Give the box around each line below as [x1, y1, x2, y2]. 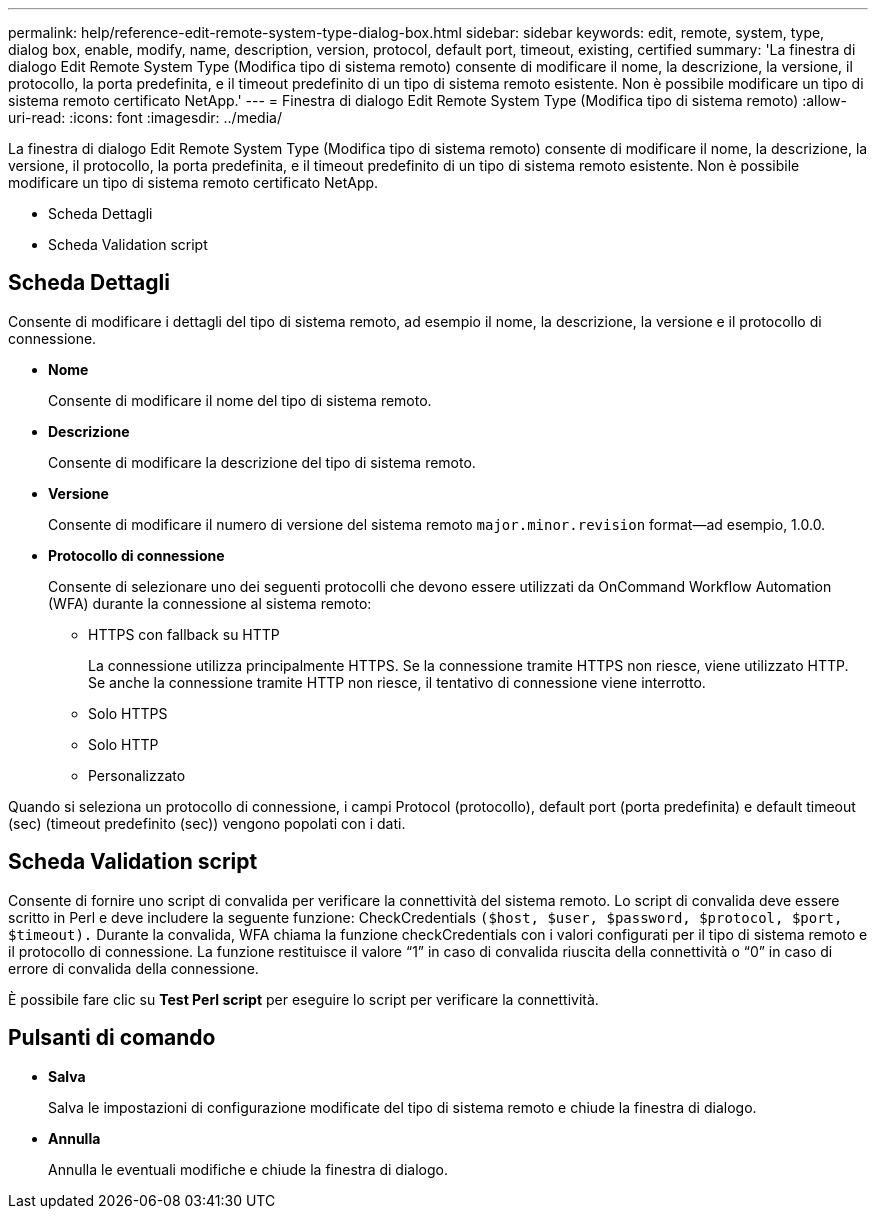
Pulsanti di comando [8, 1025, 216, 1051]
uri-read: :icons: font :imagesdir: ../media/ [8, 109, 282, 126]
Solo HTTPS [88, 704, 168, 722]
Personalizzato [88, 766, 186, 784]
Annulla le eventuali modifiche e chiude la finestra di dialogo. [48, 1160, 448, 1178]
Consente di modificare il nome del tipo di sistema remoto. [48, 391, 432, 409]
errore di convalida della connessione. [8, 959, 259, 977]
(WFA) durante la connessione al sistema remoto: [48, 594, 372, 612]
